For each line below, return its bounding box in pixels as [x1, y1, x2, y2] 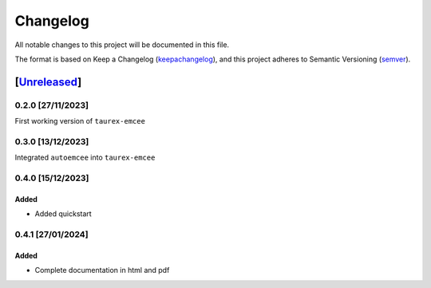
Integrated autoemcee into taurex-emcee [14, 152, 156, 163]
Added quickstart [34, 209, 92, 219]
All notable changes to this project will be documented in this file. [14, 40, 230, 49]
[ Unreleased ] [14, 75, 82, 89]
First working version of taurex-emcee [14, 116, 145, 126]
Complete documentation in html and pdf [34, 266, 170, 275]
